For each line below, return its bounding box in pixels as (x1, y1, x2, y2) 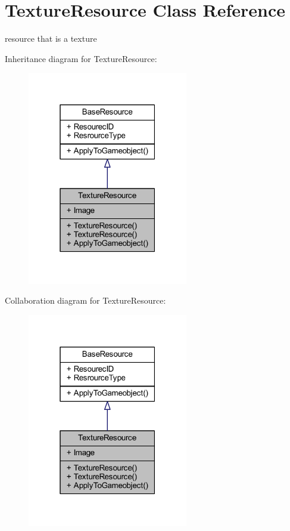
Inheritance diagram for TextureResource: (5, 52, 157, 64)
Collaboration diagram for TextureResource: (5, 294, 166, 307)
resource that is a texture (5, 32, 97, 45)
